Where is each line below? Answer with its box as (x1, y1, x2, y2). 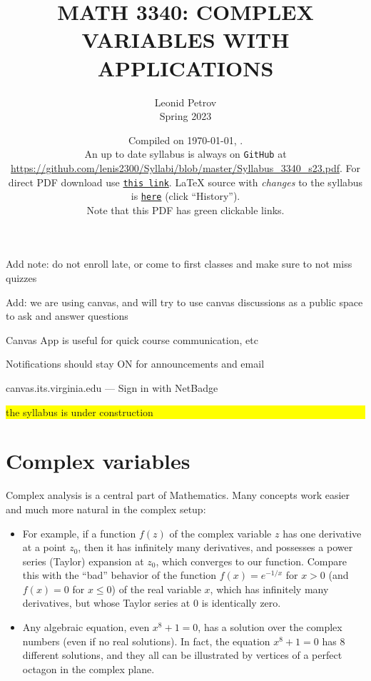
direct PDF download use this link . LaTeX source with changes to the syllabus (8, 174, 363, 189)
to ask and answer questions (6, 308, 128, 323)
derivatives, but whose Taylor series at (22, 595, 190, 610)
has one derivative (283, 525, 362, 540)
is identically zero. (201, 595, 281, 610)
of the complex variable (169, 525, 272, 540)
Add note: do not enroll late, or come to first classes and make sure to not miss (6, 256, 352, 271)
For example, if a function (22, 525, 136, 540)
